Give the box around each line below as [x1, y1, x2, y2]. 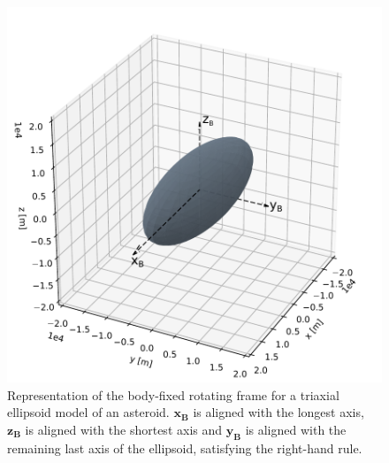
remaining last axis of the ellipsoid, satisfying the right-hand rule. [7, 438, 362, 457]
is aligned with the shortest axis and [25, 420, 223, 438]
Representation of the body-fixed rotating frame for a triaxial [7, 385, 339, 404]
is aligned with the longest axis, [193, 403, 364, 421]
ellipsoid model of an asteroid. [7, 403, 170, 421]
